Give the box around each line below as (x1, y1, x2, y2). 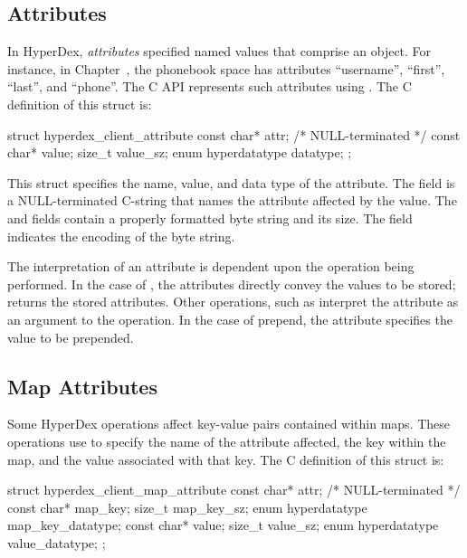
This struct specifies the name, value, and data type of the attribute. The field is (7, 173, 455, 192)
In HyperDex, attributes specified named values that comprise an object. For (7, 42, 432, 61)
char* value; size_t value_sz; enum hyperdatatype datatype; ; (7, 143, 352, 162)
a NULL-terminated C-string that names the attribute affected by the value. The (7, 191, 457, 210)
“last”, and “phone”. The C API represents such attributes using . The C (7, 77, 412, 96)
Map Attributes (7, 372, 157, 400)
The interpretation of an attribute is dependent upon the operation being (7, 257, 415, 276)
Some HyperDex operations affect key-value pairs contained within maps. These (7, 414, 451, 433)
